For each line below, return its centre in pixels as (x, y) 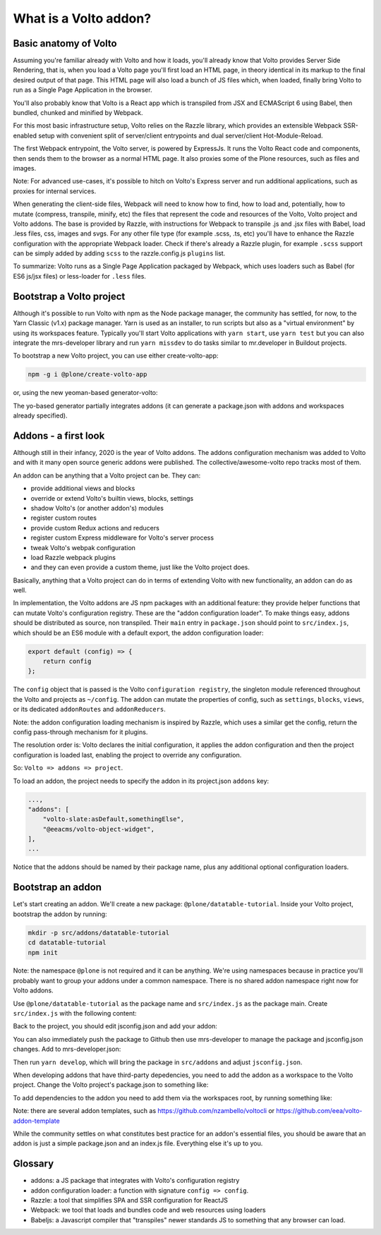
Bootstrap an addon (58, 888)
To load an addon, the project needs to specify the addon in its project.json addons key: (141, 781)
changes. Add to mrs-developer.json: (67, 1049)
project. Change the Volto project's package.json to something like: (111, 1085)
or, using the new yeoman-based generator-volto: (85, 393)
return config (67, 662)
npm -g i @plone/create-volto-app (87, 375)
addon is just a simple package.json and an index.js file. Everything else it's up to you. (138, 1143)
